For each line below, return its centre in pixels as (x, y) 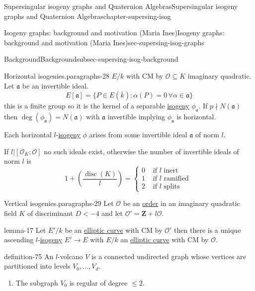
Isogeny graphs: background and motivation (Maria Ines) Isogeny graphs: (114, 33)
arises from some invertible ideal (138, 134)
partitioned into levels (37, 266)
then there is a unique (208, 230)
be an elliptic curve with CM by (114, 230)
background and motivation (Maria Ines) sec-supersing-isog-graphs (104, 42)
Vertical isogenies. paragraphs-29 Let (59, 203)
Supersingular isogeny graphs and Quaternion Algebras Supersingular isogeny (121, 6)
